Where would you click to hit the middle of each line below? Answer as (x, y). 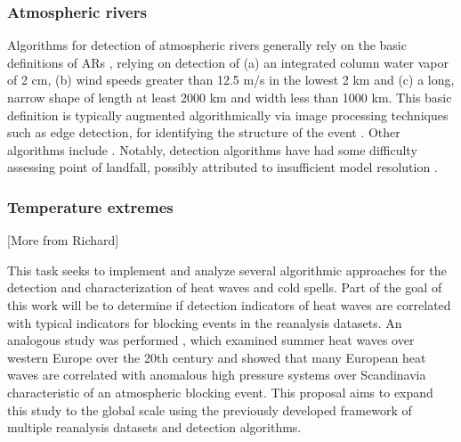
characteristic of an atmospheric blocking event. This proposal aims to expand (220, 392)
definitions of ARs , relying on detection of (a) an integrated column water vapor (228, 62)
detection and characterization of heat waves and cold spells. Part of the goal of (225, 287)
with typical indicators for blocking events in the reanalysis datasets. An (205, 322)
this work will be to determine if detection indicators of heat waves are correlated (229, 304)
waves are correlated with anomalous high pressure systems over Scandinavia (217, 375)
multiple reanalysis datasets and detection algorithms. (154, 427)
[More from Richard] (63, 240)
